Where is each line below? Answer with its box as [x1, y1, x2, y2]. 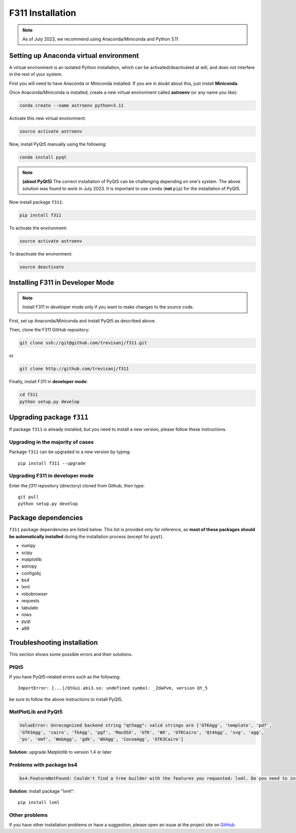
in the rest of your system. [9, 72, 63, 77]
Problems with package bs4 [9, 761, 77, 768]
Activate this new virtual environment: [9, 115, 86, 121]
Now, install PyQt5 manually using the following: [9, 141, 107, 147]
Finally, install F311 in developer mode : [9, 379, 88, 385]
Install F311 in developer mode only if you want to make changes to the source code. [22, 304, 194, 310]
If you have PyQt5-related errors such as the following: [9, 674, 121, 680]
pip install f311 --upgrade [18, 460, 86, 466]
